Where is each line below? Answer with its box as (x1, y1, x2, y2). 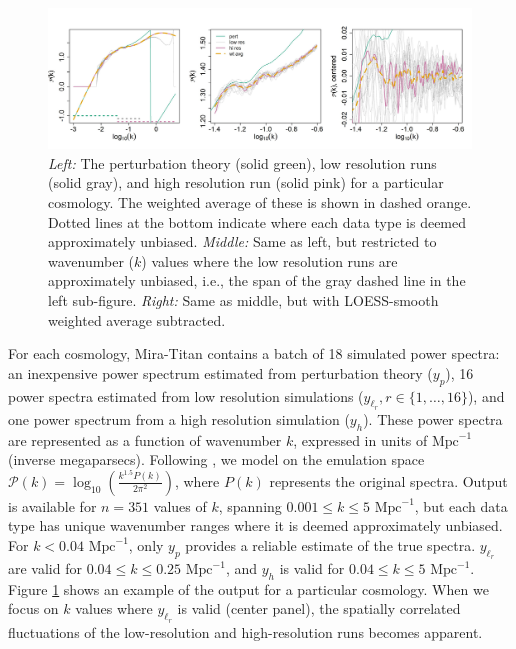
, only (128, 534, 164, 555)
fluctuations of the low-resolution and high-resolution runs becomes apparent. (8, 621, 483, 642)
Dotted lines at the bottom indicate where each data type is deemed (48, 211, 467, 232)
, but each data (414, 495, 508, 516)
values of (153, 495, 207, 516)
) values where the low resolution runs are (141, 250, 398, 271)
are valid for (8, 558, 82, 579)
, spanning (218, 495, 282, 516)
